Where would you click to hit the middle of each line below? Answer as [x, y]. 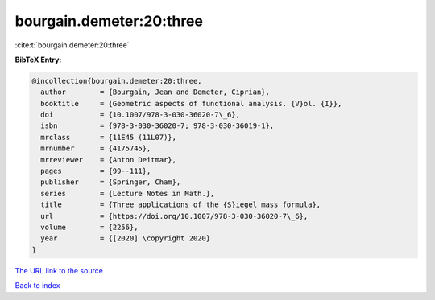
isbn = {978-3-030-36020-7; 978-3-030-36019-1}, [157, 126]
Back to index [37, 286]
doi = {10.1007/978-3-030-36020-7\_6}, [141, 115]
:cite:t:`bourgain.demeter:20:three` [72, 45]
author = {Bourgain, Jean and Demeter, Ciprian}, [155, 92]
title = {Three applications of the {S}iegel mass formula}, [181, 205]
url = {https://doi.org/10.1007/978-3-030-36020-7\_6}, [174, 216]
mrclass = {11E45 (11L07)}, [109, 137]
